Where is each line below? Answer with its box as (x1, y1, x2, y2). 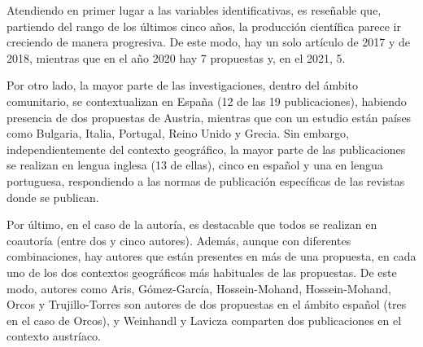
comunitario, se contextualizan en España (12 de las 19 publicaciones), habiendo (7, 92, 407, 109)
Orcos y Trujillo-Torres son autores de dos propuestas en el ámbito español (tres (7, 296, 407, 313)
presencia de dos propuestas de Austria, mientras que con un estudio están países (7, 108, 412, 125)
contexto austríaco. (7, 327, 102, 345)
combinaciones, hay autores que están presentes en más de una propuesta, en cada (7, 248, 416, 265)
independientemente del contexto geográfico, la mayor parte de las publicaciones (7, 140, 406, 157)
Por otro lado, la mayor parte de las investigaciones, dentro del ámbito (7, 77, 358, 94)
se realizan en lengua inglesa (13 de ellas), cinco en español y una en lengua (7, 156, 383, 173)
